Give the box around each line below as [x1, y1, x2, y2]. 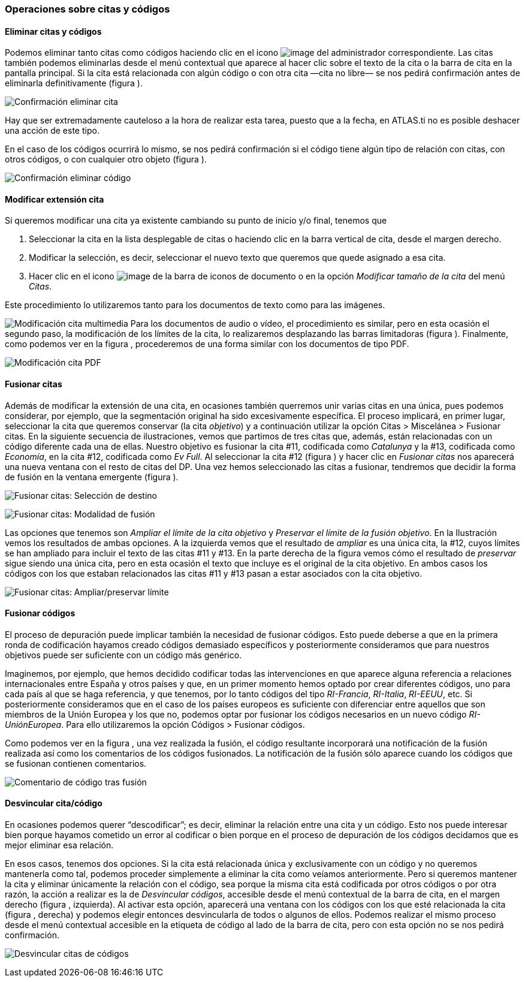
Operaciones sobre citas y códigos [5, 3, 170, 15]
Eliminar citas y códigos [5, 26, 102, 37]
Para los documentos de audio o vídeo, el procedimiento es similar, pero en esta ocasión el [130, 318, 490, 329]
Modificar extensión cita [5, 194, 104, 204]
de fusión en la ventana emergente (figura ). [5, 471, 179, 482]
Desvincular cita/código [5, 798, 102, 809]
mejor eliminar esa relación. [5, 840, 114, 851]
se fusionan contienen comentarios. [5, 758, 147, 769]
